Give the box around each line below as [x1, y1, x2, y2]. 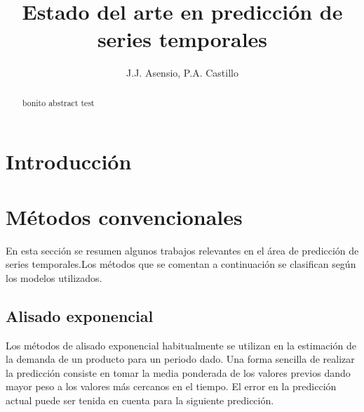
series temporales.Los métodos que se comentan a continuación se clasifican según [6, 257, 356, 271]
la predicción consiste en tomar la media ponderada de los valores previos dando [6, 365, 351, 380]
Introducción [6, 147, 132, 176]
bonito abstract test [22, 96, 95, 108]
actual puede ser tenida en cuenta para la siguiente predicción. [6, 393, 274, 408]
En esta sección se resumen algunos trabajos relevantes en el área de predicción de [6, 243, 359, 257]
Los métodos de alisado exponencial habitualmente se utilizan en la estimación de [6, 337, 356, 352]
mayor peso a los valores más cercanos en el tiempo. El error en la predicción [6, 379, 337, 394]
